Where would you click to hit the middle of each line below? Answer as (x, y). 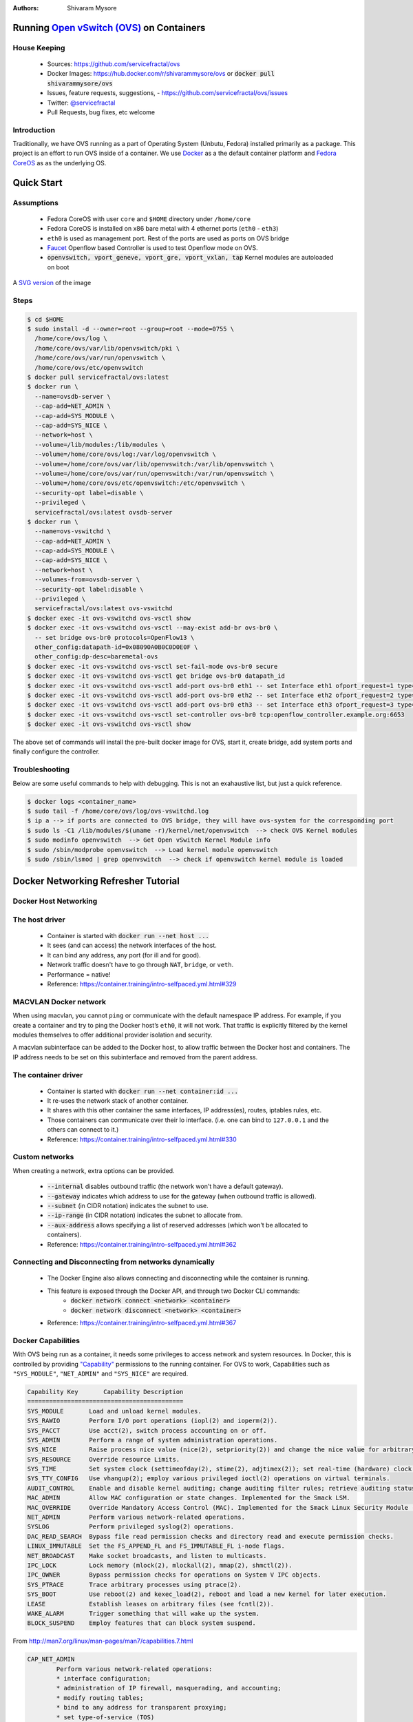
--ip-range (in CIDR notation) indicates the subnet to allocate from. (145, 1215)
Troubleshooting (41, 769)
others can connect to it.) (83, 1130)
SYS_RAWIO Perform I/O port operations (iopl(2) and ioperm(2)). (152, 1421)
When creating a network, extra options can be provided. (94, 1170)
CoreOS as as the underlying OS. (60, 163)
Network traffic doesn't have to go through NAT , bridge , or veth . (140, 965)
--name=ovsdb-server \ (73, 396)
